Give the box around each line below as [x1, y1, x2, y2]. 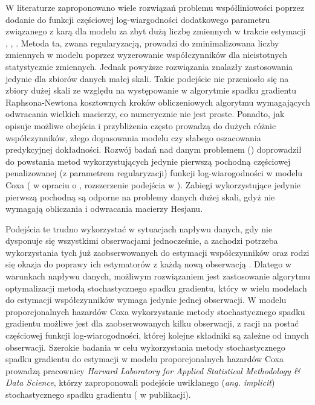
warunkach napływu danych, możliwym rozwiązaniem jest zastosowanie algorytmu [5, 270, 310, 282]
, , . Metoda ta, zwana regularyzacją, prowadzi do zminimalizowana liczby [5, 36, 279, 49]
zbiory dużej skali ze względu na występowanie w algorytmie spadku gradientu [5, 84, 297, 97]
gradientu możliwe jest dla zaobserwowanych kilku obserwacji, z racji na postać [5, 317, 299, 330]
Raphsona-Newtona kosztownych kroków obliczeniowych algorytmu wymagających [5, 95, 311, 108]
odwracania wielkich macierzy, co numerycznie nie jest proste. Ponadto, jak [5, 107, 285, 120]
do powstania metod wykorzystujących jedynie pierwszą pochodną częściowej [5, 155, 291, 167]
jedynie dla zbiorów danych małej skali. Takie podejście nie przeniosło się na [5, 72, 289, 85]
